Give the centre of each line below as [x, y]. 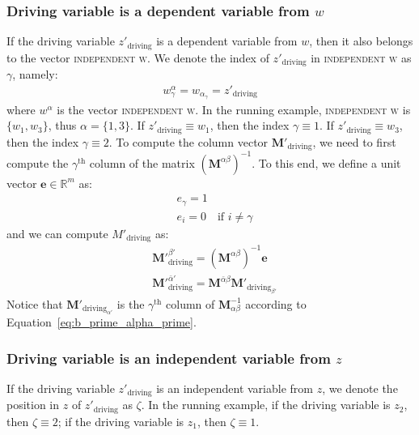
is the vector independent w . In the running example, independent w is [234, 109]
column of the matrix [142, 162]
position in [33, 405]
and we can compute [57, 233]
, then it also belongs [361, 41]
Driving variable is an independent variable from [169, 358]
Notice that [35, 303]
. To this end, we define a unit [326, 162]
